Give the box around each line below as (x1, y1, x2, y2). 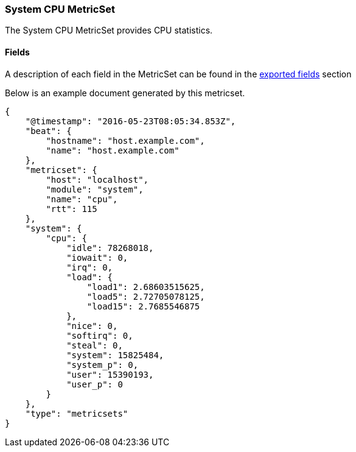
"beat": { (25, 125, 72, 136)
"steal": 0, (66, 340, 123, 350)
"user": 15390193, (66, 369, 154, 380)
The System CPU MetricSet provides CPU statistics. (5, 25, 213, 36)
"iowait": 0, (66, 252, 128, 263)
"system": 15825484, (66, 350, 164, 360)
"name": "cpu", (46, 194, 118, 204)
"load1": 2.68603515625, (86, 281, 205, 292)
